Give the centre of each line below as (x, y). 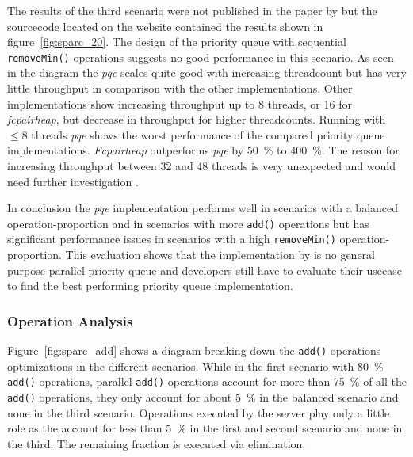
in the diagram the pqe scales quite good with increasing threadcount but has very (207, 72)
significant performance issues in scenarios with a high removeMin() (172, 239)
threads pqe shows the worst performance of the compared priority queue (208, 134)
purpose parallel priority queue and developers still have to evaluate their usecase (205, 270)
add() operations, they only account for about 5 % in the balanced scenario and (203, 397)
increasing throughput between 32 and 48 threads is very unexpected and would (202, 166)
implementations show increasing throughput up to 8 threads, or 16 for (180, 103)
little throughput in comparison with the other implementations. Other (180, 88)
